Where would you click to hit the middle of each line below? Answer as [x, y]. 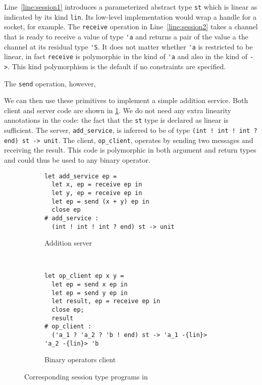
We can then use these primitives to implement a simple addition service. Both [126, 100]
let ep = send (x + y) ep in [100, 201]
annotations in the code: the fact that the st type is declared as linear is [116, 120]
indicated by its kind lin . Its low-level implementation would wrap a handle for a [130, 16]
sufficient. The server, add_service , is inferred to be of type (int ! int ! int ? [131, 130]
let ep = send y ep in [90, 293]
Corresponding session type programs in [86, 376]
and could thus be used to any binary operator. [77, 160]
